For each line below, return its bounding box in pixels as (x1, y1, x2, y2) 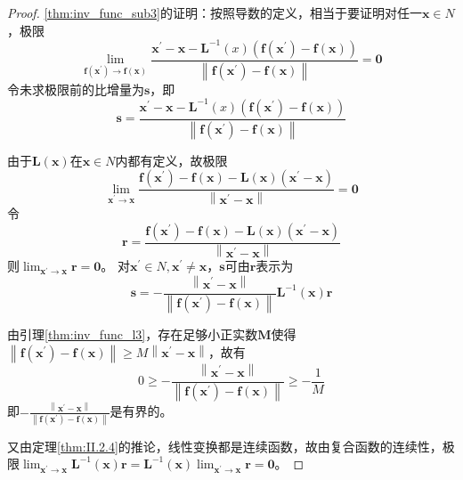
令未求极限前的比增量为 (7, 79, 144, 98)
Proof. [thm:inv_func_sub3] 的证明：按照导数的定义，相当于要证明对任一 (7, 4, 422, 21)
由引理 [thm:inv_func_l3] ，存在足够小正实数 (7, 325, 258, 344)
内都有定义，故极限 (115, 151, 228, 169)
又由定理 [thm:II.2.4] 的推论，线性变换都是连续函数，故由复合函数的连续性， (7, 436, 443, 455)
